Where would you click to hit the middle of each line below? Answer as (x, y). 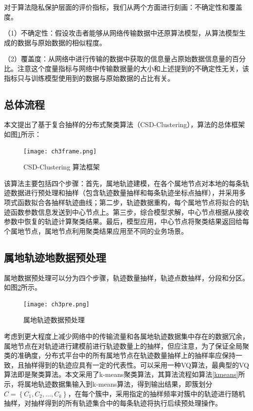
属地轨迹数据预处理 (54, 320)
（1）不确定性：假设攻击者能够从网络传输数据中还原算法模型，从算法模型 (121, 33)
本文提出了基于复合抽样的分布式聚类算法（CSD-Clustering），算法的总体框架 (125, 124)
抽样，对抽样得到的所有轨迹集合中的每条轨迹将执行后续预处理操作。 (113, 403)
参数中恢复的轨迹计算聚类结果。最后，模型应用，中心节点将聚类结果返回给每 (126, 221)
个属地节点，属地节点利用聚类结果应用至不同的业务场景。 (96, 231)
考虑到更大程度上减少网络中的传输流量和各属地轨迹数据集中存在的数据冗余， (126, 336)
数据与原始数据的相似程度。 (62, 42)
